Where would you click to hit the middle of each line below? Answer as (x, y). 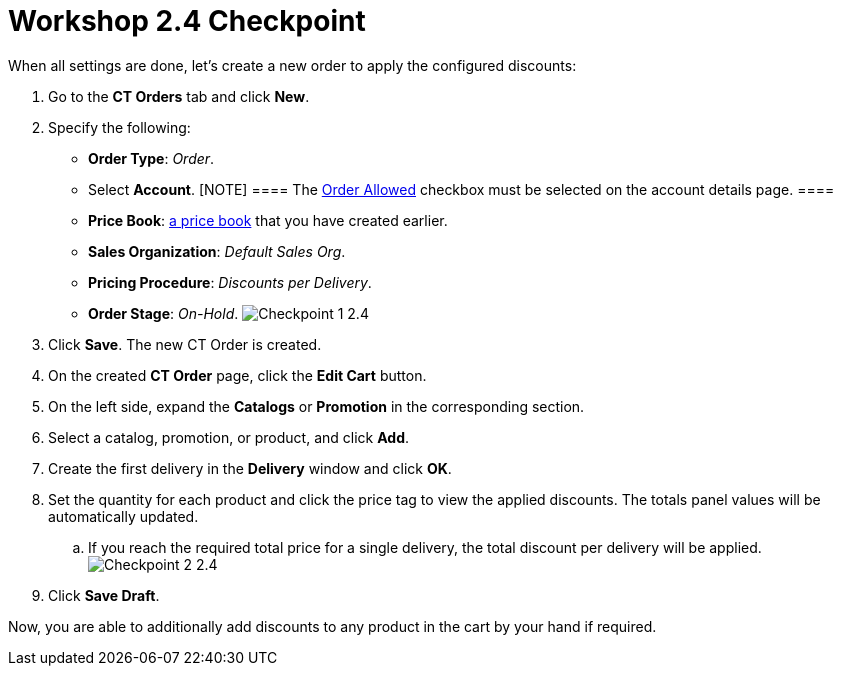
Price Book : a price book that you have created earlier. (268, 220)
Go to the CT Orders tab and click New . (179, 96)
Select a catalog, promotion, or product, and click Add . (229, 437)
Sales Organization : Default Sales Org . (217, 251)
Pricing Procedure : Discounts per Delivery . (230, 282)
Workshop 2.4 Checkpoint (187, 21)
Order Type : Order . (151, 158)
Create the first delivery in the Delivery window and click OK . (250, 468)
